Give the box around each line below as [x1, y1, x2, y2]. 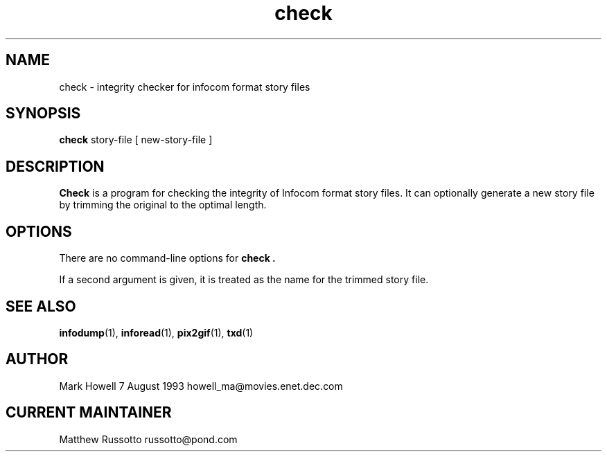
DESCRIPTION [6, 157, 105, 175]
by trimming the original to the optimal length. [59, 199, 267, 211]
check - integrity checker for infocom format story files [59, 80, 310, 93]
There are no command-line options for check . [59, 252, 276, 265]
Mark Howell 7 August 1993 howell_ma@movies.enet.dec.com [59, 379, 343, 392]
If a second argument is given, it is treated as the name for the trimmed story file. [59, 274, 429, 286]
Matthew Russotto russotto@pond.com [59, 433, 238, 445]
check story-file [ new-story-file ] [59, 134, 213, 146]
